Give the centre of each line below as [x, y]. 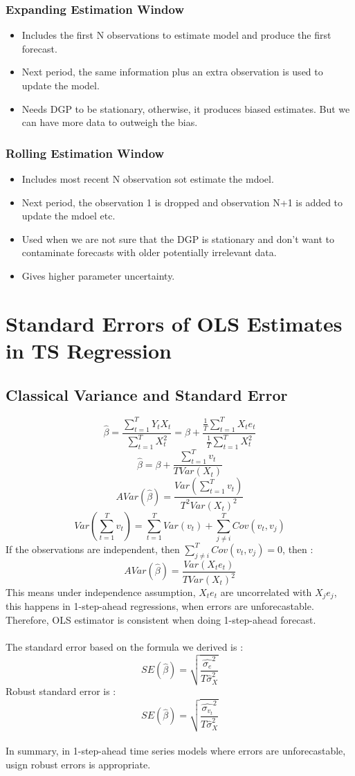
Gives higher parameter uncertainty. [98, 275]
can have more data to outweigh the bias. [110, 122]
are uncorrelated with [266, 592]
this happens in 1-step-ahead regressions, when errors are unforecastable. [160, 606]
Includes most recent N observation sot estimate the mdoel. [148, 179]
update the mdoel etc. [69, 216]
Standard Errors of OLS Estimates [174, 323]
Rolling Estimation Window [85, 153]
